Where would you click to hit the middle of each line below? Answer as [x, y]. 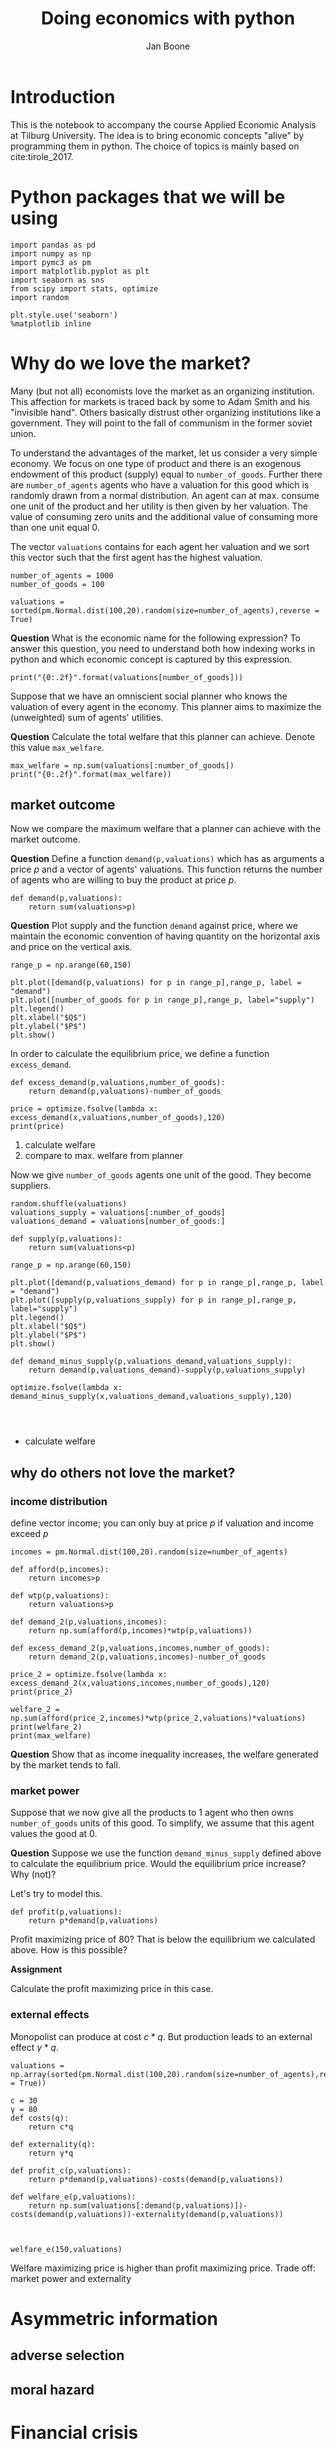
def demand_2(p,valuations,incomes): [89, 1622]
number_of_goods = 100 [57, 584]
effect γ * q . [34, 2047]
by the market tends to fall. [65, 1765]
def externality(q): [53, 2144]
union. [23, 433]
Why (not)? [33, 1874]
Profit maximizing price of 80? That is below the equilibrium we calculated [163, 1939]
